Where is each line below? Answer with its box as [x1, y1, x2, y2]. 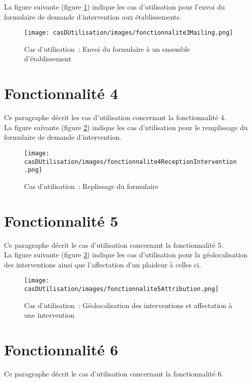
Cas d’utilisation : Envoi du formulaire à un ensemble [24, 43, 190, 54]
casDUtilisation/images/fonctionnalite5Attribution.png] [24, 285, 219, 293]
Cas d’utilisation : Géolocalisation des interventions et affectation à [24, 300, 232, 310]
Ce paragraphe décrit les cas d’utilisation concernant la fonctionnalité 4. [4, 112, 226, 123]
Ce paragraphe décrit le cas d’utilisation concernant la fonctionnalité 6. [4, 368, 223, 379]
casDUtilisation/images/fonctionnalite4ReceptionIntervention [24, 158, 237, 165]
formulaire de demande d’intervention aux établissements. [4, 11, 182, 22]
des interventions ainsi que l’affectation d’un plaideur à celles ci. [4, 259, 201, 269]
